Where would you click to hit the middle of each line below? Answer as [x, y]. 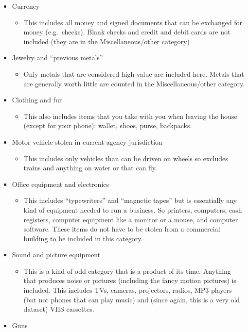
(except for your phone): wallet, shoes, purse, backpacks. [108, 125]
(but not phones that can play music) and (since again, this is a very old [132, 299]
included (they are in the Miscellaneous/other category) [106, 41]
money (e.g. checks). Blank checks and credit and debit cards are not [127, 32]
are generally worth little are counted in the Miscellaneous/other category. [134, 83]
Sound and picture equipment [56, 255]
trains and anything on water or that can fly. [90, 168]
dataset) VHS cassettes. [59, 309]
